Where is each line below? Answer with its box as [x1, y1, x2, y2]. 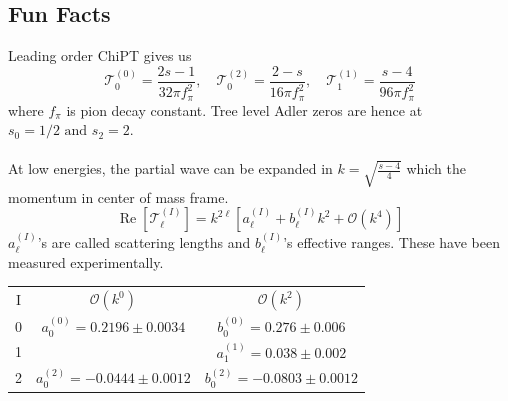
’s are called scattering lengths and [37, 232, 251, 253]
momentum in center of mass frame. [8, 186, 229, 207]
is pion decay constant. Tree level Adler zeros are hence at [66, 99, 423, 120]
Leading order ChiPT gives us [8, 45, 192, 66]
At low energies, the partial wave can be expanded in [8, 158, 333, 179]
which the [406, 158, 467, 179]
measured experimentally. [8, 251, 164, 272]
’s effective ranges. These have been [283, 232, 500, 253]
